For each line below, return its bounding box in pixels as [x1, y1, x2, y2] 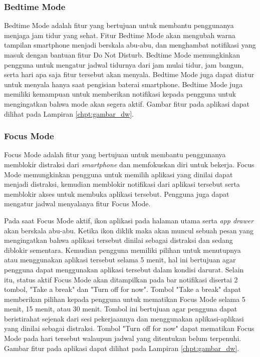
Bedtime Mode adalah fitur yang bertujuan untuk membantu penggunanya [4, 20, 234, 31]
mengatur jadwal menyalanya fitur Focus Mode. [4, 198, 151, 209]
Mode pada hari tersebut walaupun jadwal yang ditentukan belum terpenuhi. [4, 333, 241, 343]
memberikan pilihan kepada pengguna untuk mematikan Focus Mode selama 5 [4, 293, 245, 304]
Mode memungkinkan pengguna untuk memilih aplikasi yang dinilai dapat [4, 169, 233, 179]
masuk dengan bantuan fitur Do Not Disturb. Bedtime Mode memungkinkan [4, 50, 240, 60]
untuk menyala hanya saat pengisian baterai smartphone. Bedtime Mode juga [4, 79, 243, 89]
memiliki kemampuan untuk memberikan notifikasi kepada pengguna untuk [4, 89, 236, 99]
